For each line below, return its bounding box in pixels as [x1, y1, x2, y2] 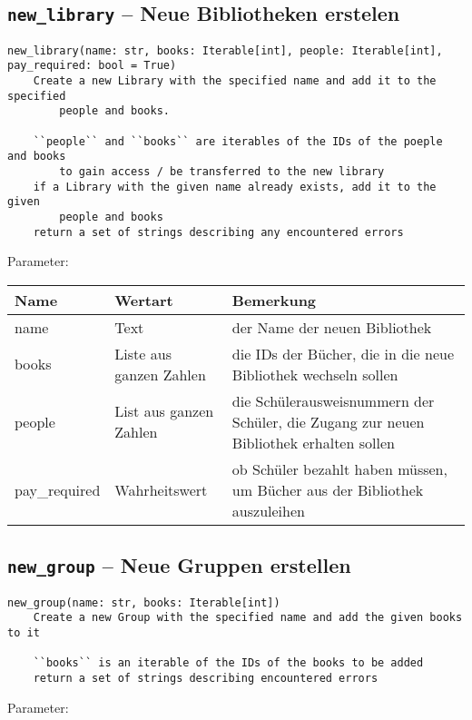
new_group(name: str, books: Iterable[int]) [7, 596, 280, 609]
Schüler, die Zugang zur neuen [231, 410, 425, 432]
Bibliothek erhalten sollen [231, 431, 395, 453]
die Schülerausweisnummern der [231, 390, 435, 411]
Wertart [114, 289, 173, 311]
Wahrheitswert [114, 478, 208, 500]
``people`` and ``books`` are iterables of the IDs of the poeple [33, 134, 443, 148]
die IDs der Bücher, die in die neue [231, 342, 455, 364]
